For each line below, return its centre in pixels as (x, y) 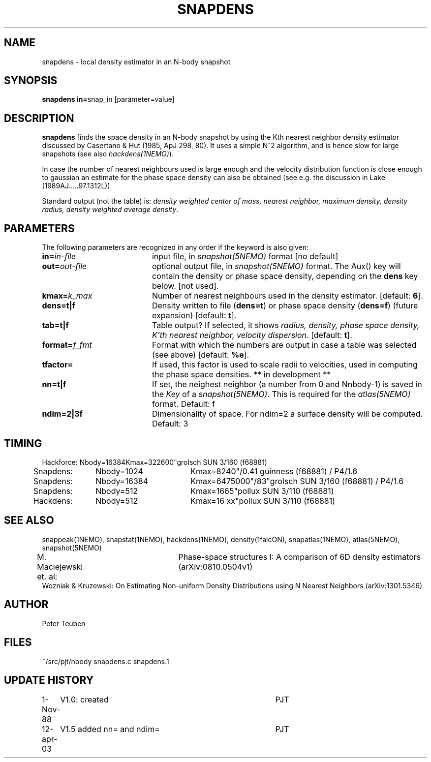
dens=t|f (59, 306)
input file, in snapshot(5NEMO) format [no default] (245, 257)
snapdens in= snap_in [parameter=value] (108, 99)
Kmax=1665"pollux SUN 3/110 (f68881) (262, 491)
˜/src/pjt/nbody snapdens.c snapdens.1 (106, 661)
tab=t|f (55, 325)
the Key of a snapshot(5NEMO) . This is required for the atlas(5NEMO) (281, 394)
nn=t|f (54, 384)
